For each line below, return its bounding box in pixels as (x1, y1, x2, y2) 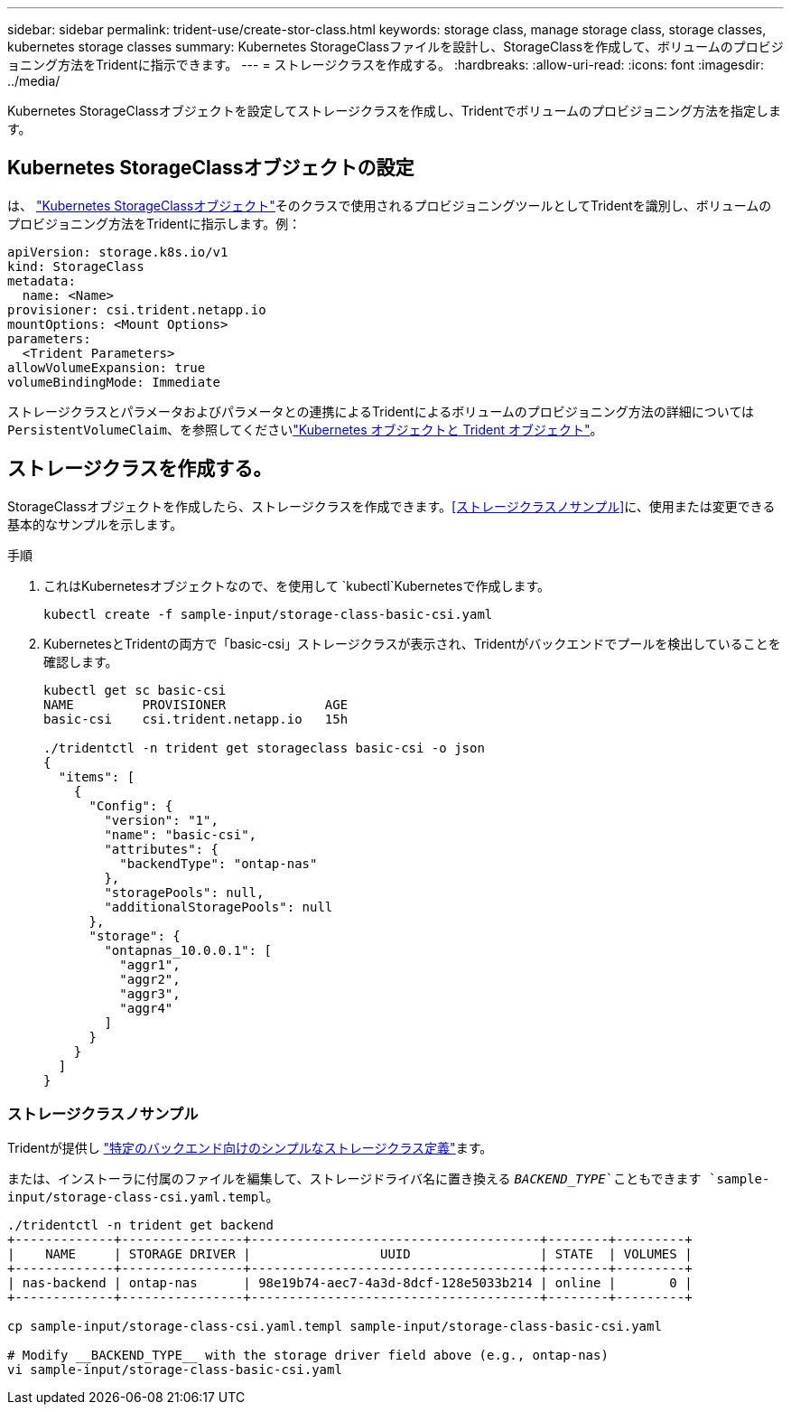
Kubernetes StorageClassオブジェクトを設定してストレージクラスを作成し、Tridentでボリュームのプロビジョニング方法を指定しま (7, 103, 781, 118)
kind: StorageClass (7, 258, 144, 274)
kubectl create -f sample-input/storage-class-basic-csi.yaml (43, 606, 493, 622)
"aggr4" (119, 1000, 173, 1015)
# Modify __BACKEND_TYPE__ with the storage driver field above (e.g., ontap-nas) (7, 1348, 609, 1363)
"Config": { (88, 798, 173, 813)
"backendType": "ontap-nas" (119, 856, 318, 871)
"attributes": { (104, 841, 219, 856)
